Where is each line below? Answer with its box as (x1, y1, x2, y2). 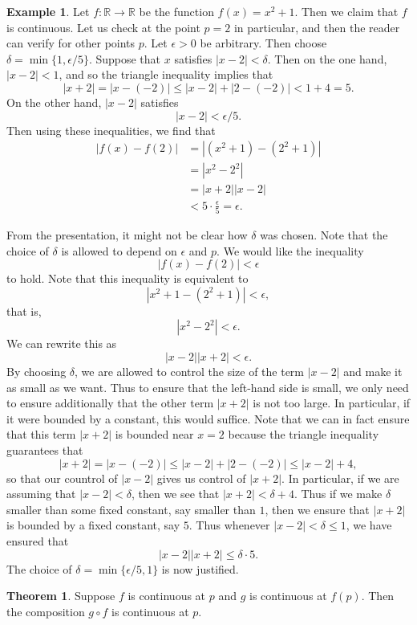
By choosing (6, 363, 67, 380)
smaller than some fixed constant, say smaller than (6, 500, 256, 517)
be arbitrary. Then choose (200, 35, 327, 51)
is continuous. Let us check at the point (6, 18, 200, 35)
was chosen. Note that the (260, 227, 388, 243)
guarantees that (6, 442, 83, 459)
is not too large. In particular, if (253, 394, 411, 411)
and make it (343, 363, 403, 380)
